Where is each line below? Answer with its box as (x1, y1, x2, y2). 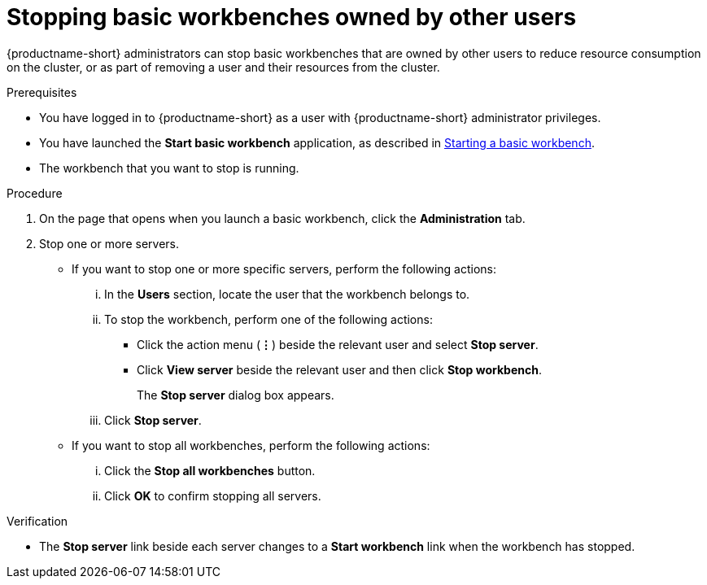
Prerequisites (7, 85, 77, 99)
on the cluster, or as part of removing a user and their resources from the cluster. (7, 59, 440, 74)
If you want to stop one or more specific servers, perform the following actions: (72, 261, 497, 276)
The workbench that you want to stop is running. (39, 160, 299, 175)
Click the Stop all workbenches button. (104, 463, 316, 478)
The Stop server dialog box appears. (137, 387, 334, 402)
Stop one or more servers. (39, 236, 179, 251)
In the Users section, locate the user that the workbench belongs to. (104, 286, 470, 301)
